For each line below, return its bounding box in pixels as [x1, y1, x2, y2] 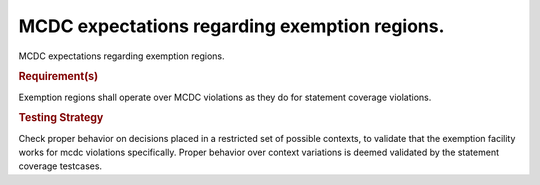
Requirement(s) [18, 70, 99, 84]
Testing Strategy [18, 111, 104, 125]
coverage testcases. [18, 160, 103, 172]
